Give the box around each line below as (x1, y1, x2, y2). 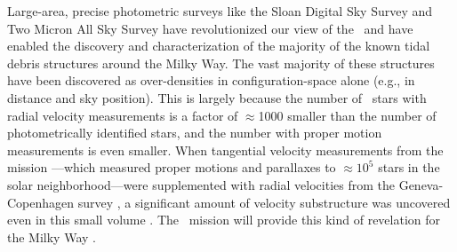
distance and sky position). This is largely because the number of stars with (7, 88, 427, 106)
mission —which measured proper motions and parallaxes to (7, 158, 336, 177)
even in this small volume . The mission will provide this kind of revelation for (7, 210, 441, 229)
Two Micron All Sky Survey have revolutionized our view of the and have (7, 19, 413, 37)
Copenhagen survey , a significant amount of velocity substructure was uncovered (7, 193, 451, 211)
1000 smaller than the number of (258, 106, 437, 124)
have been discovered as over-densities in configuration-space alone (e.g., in (7, 71, 415, 90)
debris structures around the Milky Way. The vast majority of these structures (7, 53, 435, 72)
